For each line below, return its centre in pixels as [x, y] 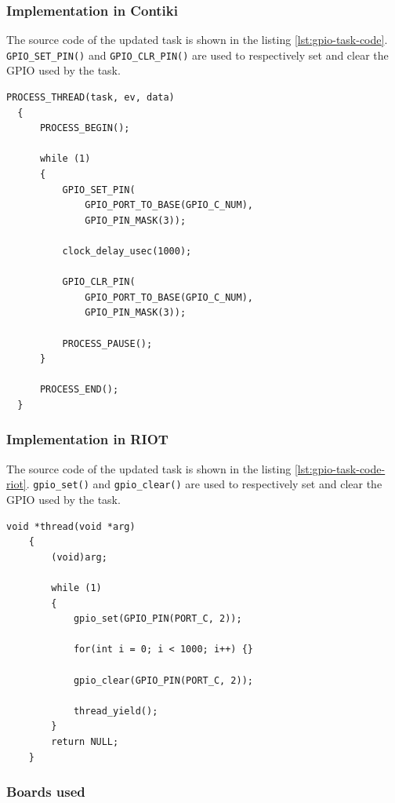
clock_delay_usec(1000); [127, 251]
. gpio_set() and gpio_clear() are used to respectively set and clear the [204, 484]
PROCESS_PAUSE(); [107, 343]
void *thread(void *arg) [71, 526]
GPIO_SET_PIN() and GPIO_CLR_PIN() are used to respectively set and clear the [197, 55]
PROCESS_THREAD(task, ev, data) [91, 98]
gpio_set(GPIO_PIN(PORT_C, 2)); [158, 619]
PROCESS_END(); [79, 390]
